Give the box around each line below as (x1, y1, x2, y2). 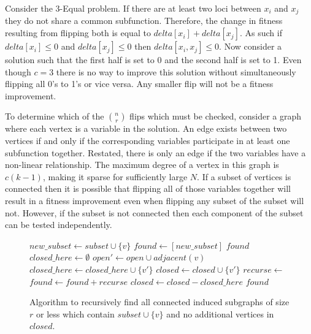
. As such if (239, 26, 282, 39)
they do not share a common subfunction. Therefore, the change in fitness (5, 14, 283, 27)
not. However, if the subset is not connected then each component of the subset (5, 206, 304, 219)
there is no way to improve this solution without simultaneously (56, 65, 296, 78)
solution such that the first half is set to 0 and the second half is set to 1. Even (5, 53, 302, 66)
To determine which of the (5, 110, 104, 123)
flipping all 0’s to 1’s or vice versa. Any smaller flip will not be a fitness (5, 77, 274, 90)
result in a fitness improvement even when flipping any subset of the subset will (5, 194, 304, 207)
